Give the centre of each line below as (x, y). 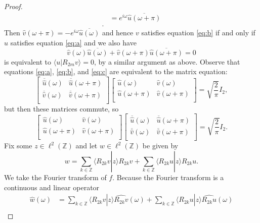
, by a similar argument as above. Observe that (167, 61)
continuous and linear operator (52, 187)
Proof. (13, 6)
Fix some (18, 146)
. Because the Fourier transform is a (168, 177)
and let (86, 146)
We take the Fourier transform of (55, 177)
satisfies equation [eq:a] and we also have (73, 42)
